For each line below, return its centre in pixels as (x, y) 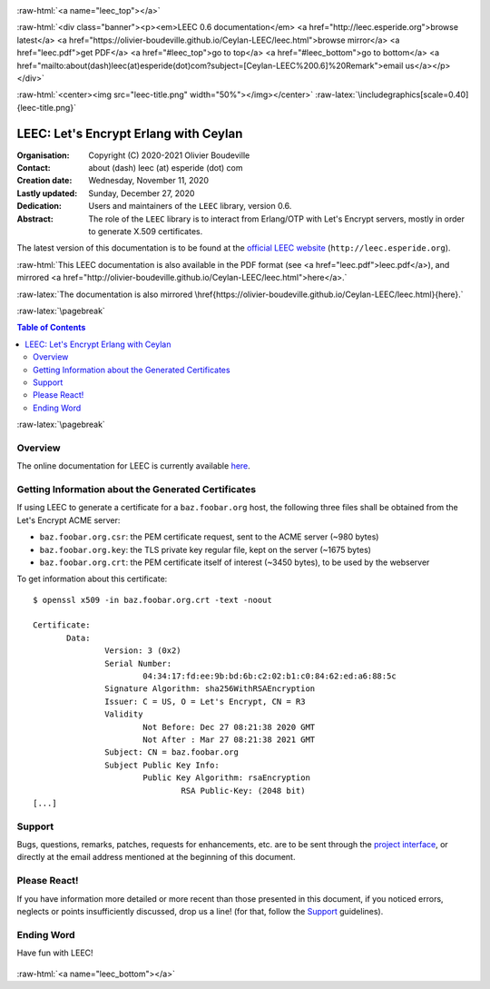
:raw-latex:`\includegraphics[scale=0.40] (392, 94)
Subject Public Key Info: (162, 765)
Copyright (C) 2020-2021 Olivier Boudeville (169, 155)
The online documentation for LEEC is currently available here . (134, 466)
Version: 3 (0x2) (143, 651)
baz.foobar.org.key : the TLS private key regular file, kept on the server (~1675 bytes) (206, 549)
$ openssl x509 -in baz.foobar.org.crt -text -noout (152, 600)
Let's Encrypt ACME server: (69, 520)
